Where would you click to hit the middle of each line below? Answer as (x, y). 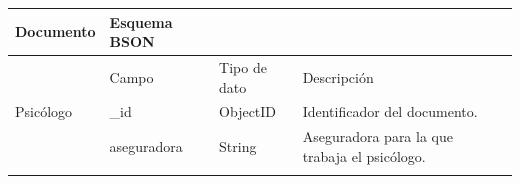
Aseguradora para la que (377, 136)
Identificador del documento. (390, 111)
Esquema (141, 21)
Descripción (338, 76)
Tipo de (243, 66)
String (238, 146)
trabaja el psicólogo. (364, 155)
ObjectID (248, 111)
